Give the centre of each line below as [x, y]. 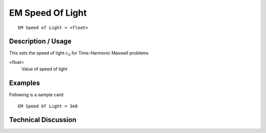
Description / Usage [40, 41]
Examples [25, 83]
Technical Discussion [43, 120]
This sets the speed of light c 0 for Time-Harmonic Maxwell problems [79, 54]
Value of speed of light [44, 69]
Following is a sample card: [37, 95]
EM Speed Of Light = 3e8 [48, 106]
